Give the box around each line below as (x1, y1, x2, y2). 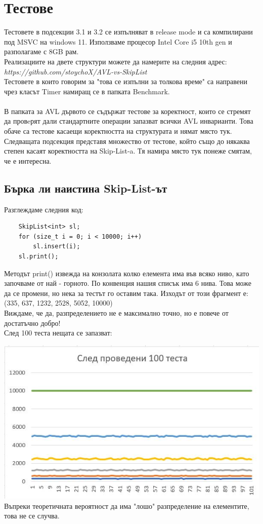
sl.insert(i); (33, 243, 80, 250)
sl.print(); (18, 253, 59, 260)
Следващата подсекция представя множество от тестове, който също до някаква (4, 135, 250, 146)
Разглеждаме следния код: (4, 204, 83, 214)
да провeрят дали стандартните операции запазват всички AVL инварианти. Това (4, 116, 253, 126)
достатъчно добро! (4, 317, 61, 328)
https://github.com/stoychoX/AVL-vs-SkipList (4, 66, 147, 77)
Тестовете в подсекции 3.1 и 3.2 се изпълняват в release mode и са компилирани (4, 26, 253, 37)
